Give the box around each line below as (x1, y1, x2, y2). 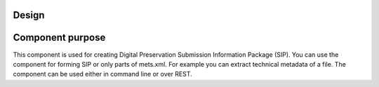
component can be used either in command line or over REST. (13, 70, 192, 79)
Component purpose (13, 32, 106, 43)
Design (13, 9, 45, 21)
